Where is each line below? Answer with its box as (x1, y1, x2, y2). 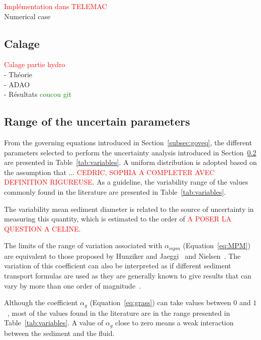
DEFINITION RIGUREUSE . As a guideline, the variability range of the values (4, 177, 248, 187)
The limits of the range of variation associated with (4, 240, 162, 251)
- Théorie (4, 69, 33, 79)
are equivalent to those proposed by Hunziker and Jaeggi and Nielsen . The (4, 250, 241, 261)
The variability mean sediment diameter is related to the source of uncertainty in (4, 203, 254, 214)
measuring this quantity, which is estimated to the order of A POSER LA (4, 213, 231, 224)
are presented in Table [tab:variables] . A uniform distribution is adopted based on (4, 157, 257, 167)
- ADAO (4, 79, 30, 89)
